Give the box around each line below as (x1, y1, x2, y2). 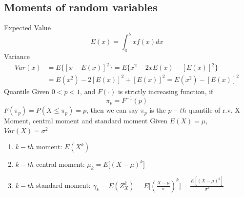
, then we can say (86, 105, 139, 115)
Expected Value (4, 22, 51, 33)
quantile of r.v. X (188, 105, 240, 115)
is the (149, 105, 166, 115)
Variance (4, 51, 30, 61)
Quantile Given (4, 86, 50, 96)
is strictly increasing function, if (118, 86, 213, 96)
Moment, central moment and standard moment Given (4, 116, 168, 126)
